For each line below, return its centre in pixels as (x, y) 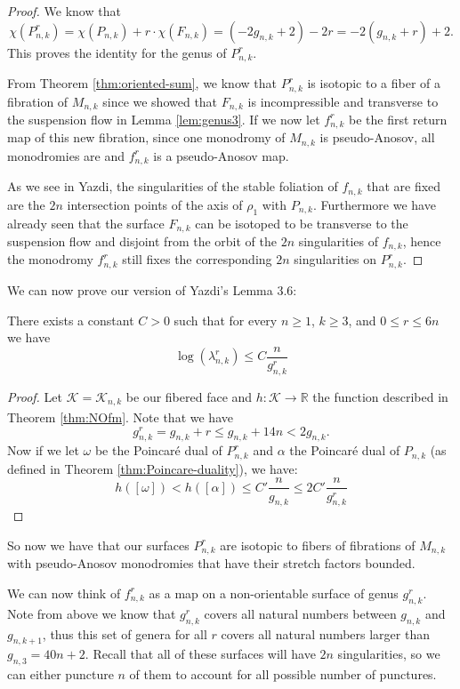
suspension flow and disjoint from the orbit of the (142, 241)
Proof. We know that (64, 11)
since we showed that (160, 101)
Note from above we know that (92, 613)
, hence (422, 241)
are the (26, 204)
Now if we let (43, 450)
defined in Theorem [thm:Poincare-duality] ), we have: (153, 468)
